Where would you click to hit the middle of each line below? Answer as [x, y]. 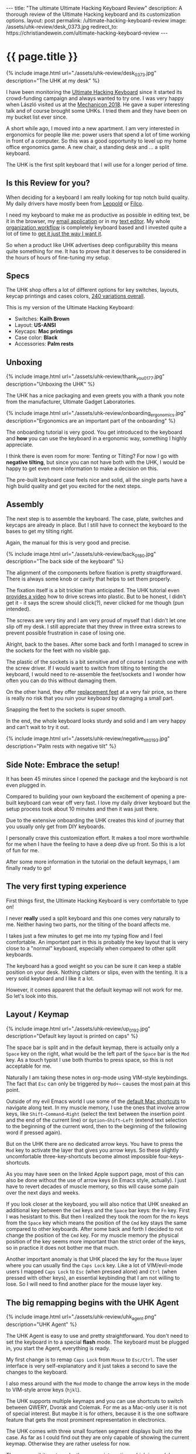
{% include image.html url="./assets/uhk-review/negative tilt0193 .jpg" [88, 739]
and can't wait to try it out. [38, 727]
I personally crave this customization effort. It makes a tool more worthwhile [97, 838]
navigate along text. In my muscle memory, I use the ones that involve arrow [98, 1108]
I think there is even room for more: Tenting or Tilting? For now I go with [92, 456]
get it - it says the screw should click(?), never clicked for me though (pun [95, 603]
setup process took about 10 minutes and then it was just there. [82, 809]
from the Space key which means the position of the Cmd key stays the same [97, 1223]
